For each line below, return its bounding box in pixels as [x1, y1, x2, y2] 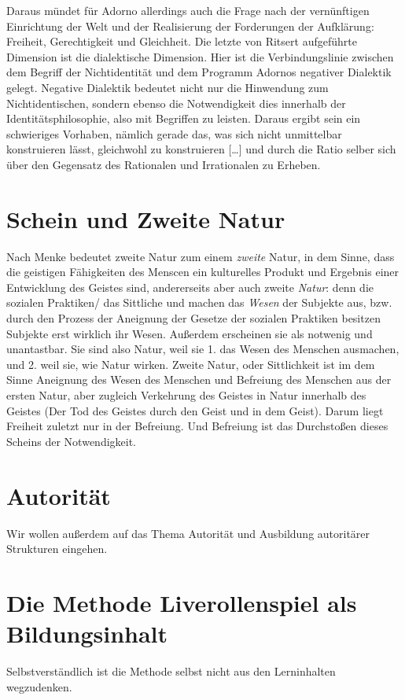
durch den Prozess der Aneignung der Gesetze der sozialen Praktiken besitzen [6, 310, 381, 326]
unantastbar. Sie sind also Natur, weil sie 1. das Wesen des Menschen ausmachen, [6, 341, 399, 357]
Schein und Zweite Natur [6, 202, 285, 234]
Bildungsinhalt [6, 617, 168, 650]
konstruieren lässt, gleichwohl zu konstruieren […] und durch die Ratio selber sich [6, 141, 396, 157]
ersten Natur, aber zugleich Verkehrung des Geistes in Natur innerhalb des [6, 387, 366, 403]
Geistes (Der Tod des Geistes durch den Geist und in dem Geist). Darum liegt [6, 402, 384, 418]
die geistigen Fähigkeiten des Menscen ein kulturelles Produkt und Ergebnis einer [6, 263, 399, 280]
